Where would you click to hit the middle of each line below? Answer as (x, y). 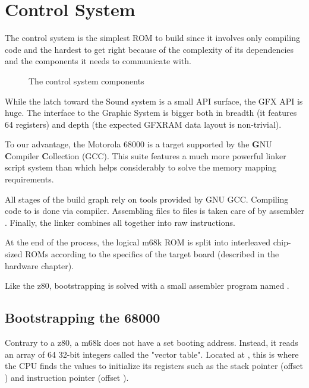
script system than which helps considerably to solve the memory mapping (141, 167)
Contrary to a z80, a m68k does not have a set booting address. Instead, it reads (152, 343)
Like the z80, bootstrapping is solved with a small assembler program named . (147, 286)
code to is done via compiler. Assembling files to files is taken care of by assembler (154, 211)
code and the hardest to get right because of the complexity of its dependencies (149, 49)
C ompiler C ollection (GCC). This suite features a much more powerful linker (146, 155)
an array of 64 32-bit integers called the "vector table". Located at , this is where (152, 354)
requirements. (29, 179)
